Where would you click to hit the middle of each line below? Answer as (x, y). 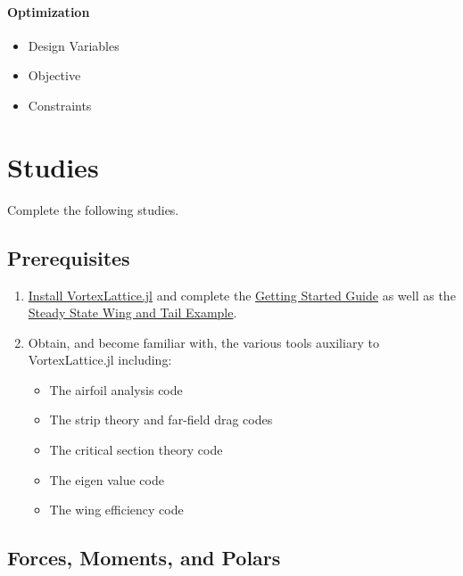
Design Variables (74, 45)
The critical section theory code (136, 450)
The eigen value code (107, 479)
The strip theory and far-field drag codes (161, 420)
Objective (54, 75)
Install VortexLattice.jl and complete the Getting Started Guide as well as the (242, 295)
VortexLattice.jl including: (100, 360)
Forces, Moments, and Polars (144, 558)
